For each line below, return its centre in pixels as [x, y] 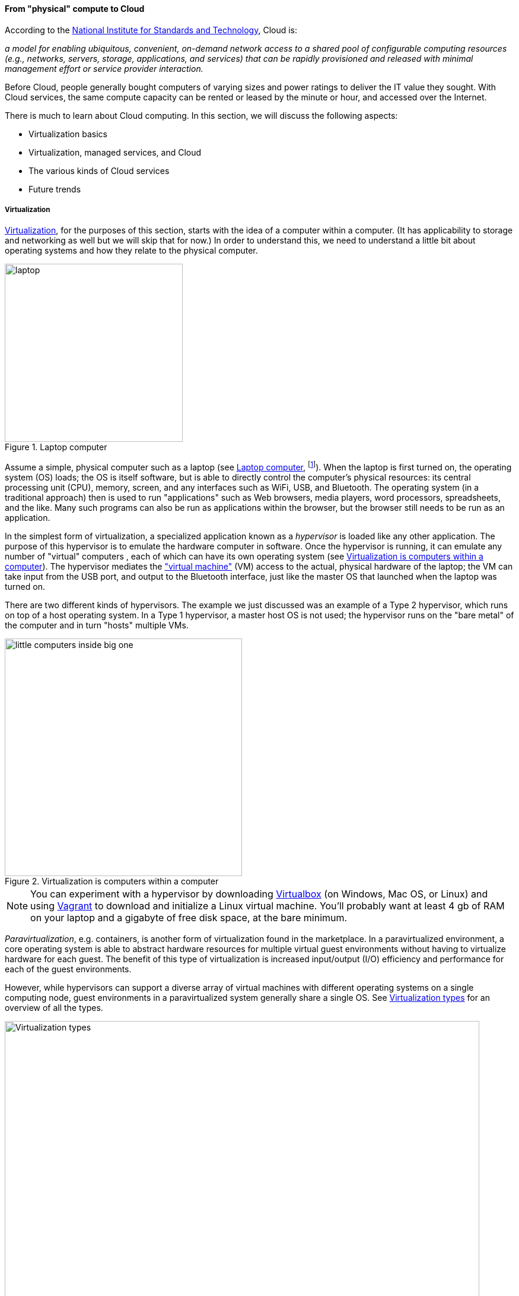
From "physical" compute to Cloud [75, 9]
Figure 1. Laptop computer [56, 447]
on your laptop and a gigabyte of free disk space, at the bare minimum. [189, 918]
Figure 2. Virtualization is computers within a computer [112, 881]
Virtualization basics [68, 134]
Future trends [55, 189]
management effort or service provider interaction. [104, 68]
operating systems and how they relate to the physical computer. [131, 251]
